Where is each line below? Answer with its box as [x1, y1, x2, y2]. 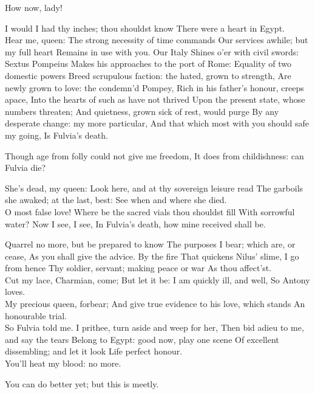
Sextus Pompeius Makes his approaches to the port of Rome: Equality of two [5, 57, 291, 70]
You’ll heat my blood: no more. [5, 357, 121, 370]
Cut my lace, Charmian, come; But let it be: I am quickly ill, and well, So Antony [5, 273, 310, 286]
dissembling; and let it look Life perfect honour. [5, 345, 183, 358]
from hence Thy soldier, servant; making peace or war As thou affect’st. [5, 261, 272, 274]
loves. [5, 285, 25, 298]
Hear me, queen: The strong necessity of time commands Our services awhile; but [5, 33, 308, 46]
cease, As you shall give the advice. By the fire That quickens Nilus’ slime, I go [5, 249, 299, 262]
